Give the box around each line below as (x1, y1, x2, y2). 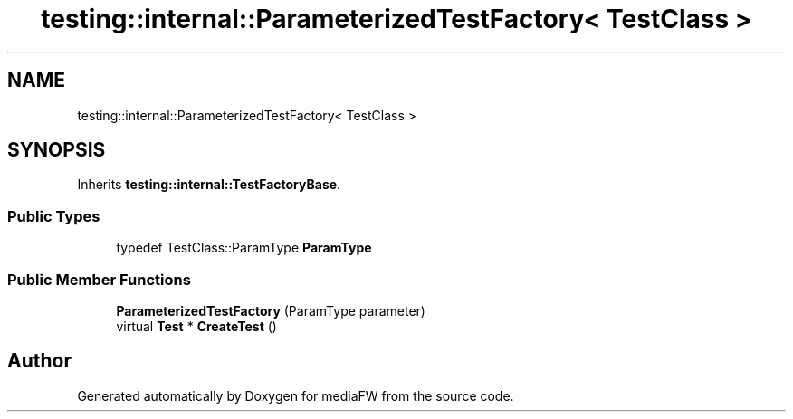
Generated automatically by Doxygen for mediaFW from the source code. (77, 387, 514, 404)
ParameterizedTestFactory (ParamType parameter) (116, 302, 425, 319)
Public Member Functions (7, 270, 191, 289)
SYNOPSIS (7, 138, 106, 162)
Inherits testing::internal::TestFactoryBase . (77, 176, 341, 193)
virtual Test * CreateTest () (116, 318, 277, 334)
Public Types (7, 206, 100, 225)
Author (7, 349, 72, 373)
